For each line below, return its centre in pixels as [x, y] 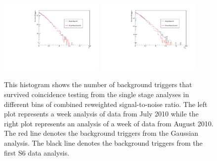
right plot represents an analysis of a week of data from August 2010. [109, 123]
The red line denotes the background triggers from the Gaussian [101, 133]
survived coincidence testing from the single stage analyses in [97, 94]
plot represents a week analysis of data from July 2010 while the [101, 114]
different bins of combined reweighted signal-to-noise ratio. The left [106, 104]
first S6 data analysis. [37, 152]
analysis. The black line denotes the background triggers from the [103, 143]
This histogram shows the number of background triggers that [98, 84]
